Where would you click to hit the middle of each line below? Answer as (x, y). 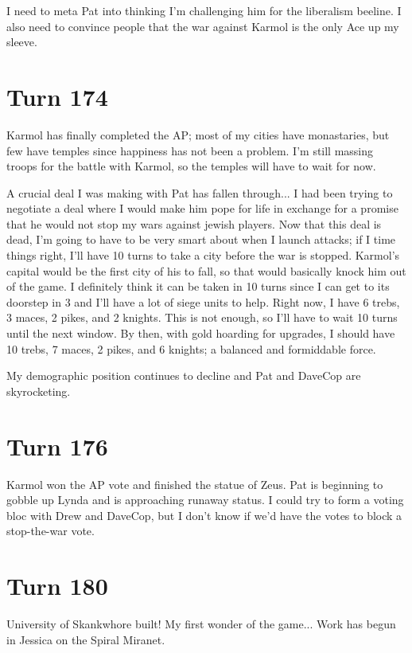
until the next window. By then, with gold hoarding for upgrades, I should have (201, 333)
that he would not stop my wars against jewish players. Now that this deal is (194, 223)
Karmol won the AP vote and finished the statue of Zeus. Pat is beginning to (195, 484)
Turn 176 (57, 446)
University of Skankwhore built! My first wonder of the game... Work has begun (201, 624)
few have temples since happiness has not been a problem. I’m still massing (190, 150)
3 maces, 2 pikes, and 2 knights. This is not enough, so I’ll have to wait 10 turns (202, 317)
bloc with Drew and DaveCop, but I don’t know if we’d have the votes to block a (204, 515)
